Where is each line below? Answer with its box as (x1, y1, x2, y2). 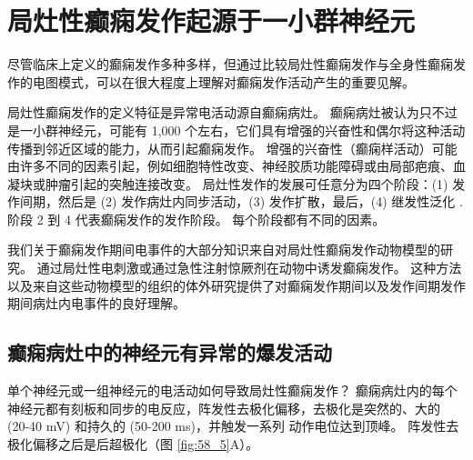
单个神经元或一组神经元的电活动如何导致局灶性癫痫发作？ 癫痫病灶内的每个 (7, 381, 458, 400)
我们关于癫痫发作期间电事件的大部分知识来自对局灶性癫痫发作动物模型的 (7, 240, 440, 259)
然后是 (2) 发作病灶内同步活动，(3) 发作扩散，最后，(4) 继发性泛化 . (57, 192, 463, 211)
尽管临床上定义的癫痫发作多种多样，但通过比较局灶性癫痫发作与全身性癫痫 (7, 55, 453, 74)
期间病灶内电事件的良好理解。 (7, 294, 186, 313)
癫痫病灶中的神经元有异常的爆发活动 (7, 338, 332, 366)
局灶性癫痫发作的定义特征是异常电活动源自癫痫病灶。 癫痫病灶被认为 (7, 103, 419, 122)
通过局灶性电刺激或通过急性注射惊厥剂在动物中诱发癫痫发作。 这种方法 (36, 258, 462, 277)
